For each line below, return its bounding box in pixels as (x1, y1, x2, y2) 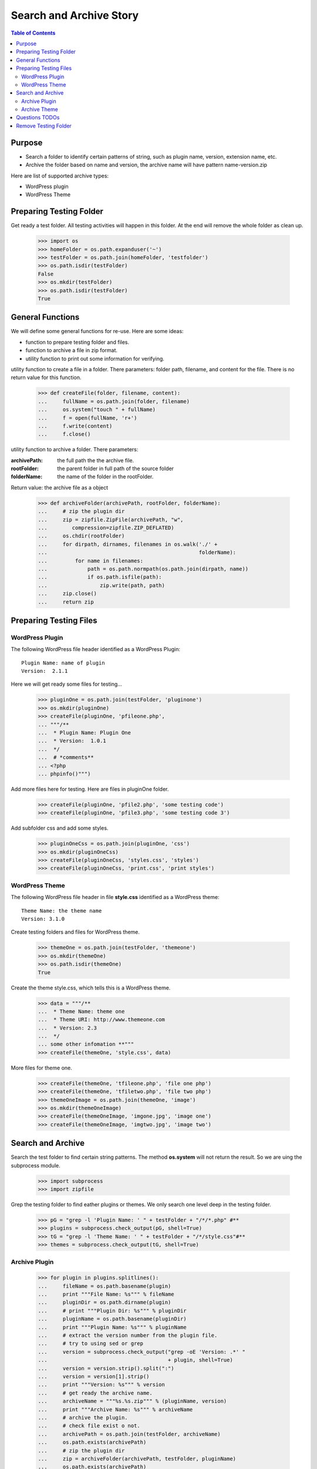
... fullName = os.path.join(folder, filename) (38, 398, 190, 405)
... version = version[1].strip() (38, 1373, 150, 1380)
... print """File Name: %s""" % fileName (38, 1291, 174, 1298)
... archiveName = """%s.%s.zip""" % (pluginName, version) (38, 1398, 227, 1404)
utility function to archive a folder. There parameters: (11, 446, 139, 453)
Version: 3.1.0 (21, 915, 65, 922)
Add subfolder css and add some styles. (11, 824, 109, 831)
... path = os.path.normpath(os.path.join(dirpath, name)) (38, 565, 249, 572)
